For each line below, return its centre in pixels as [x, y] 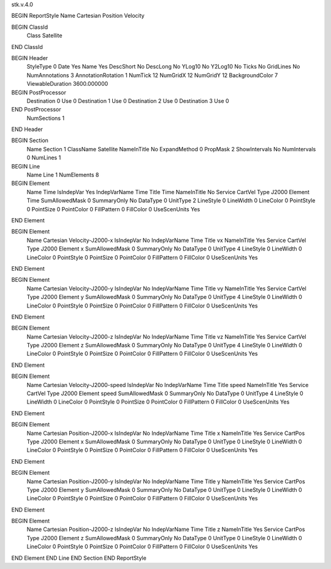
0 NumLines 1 [44, 158]
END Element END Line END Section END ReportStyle [79, 558]
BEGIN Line [26, 166]
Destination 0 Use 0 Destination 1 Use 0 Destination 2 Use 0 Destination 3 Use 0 [128, 100]
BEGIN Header [30, 58]
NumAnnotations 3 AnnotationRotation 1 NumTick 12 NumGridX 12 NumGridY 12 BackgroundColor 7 [152, 75]
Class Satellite [44, 36]
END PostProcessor [36, 110]
